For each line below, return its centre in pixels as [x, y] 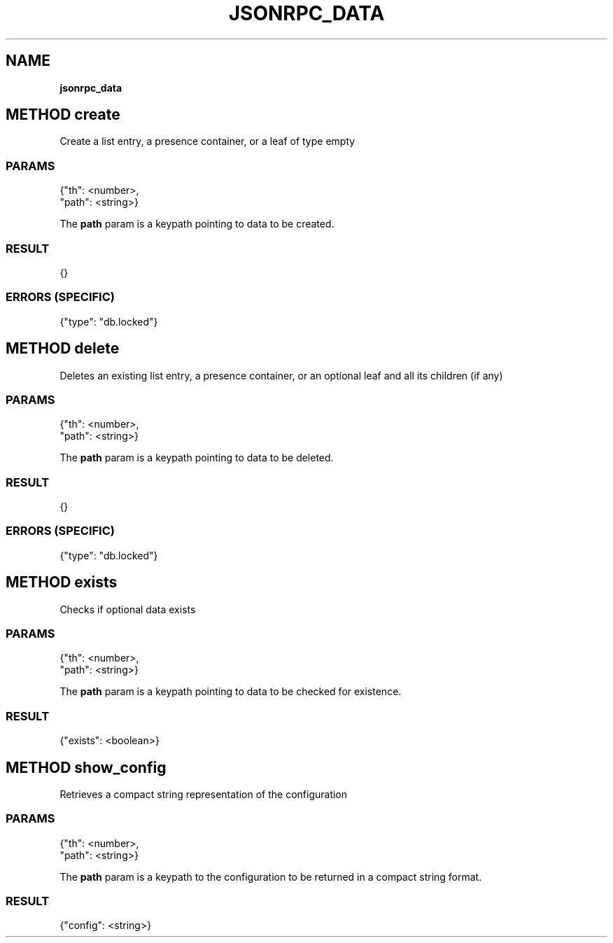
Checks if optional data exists [128, 609]
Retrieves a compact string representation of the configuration [204, 794]
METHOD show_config [86, 767]
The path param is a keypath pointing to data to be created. [197, 224]
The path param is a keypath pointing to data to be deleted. [197, 458]
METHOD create [63, 115]
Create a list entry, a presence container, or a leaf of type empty [207, 141]
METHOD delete [63, 349]
